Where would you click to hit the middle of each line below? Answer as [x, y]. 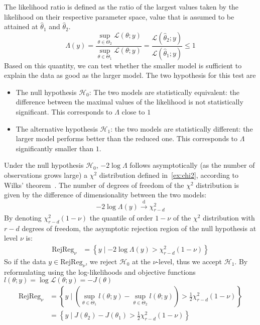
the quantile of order [121, 217]
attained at [21, 26]
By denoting [23, 217]
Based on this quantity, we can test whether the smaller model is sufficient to [123, 65]
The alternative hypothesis [57, 128]
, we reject [101, 261]
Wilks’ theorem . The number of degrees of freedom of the [94, 185]
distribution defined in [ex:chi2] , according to [169, 175]
